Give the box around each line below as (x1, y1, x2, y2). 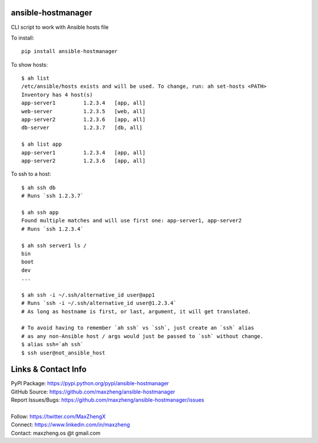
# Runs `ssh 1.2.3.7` (21, 192, 84, 199)
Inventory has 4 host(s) (21, 91, 93, 98)
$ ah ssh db (21, 184, 56, 191)
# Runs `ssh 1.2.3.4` (21, 225, 84, 232)
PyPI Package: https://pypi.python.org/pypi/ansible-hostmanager (11, 380, 169, 387)
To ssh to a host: (11, 170, 51, 178)
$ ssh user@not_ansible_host (21, 349, 105, 356)
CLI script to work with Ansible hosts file (11, 24, 109, 31)
